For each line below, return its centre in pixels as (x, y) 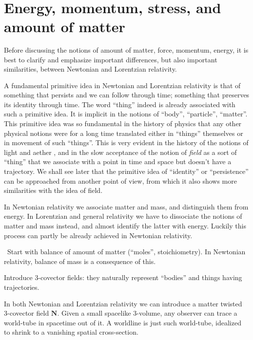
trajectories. (22, 287)
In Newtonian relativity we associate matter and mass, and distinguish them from (126, 206)
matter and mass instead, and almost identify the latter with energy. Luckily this (125, 226)
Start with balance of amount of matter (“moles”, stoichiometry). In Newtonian (126, 252)
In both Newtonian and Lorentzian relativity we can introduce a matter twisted (123, 303)
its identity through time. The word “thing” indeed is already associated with (120, 104)
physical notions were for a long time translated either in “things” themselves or (124, 133)
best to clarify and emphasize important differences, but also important (111, 59)
